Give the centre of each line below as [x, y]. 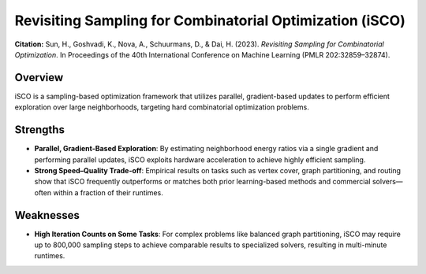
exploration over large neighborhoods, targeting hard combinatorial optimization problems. [162, 107]
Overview [39, 78]
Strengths [39, 130]
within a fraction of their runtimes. [108, 192]
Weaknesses [47, 215]
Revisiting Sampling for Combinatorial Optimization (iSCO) [210, 20]
